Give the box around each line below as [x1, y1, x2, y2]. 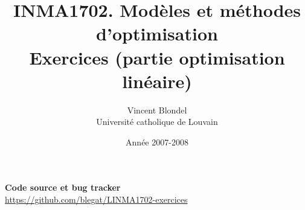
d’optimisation [96, 21, 218, 46]
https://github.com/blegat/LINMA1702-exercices [5, 193, 188, 206]
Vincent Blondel [127, 103, 187, 116]
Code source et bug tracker [5, 181, 121, 194]
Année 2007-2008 [126, 135, 188, 148]
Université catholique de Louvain [96, 115, 218, 128]
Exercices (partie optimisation [29, 45, 285, 69]
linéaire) [122, 68, 192, 93]
